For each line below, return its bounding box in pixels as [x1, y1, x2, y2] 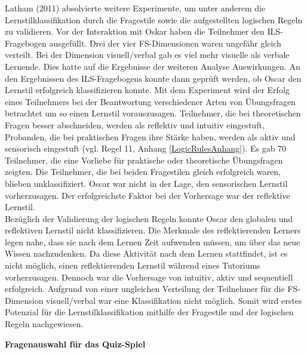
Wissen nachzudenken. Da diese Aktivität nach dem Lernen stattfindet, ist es [5, 247, 288, 260]
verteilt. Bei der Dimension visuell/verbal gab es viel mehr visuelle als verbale [5, 48, 290, 61]
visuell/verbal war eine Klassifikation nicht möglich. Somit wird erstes [46, 294, 302, 306]
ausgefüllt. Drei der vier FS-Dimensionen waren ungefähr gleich [49, 36, 281, 49]
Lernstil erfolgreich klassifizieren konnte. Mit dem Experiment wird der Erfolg [5, 84, 290, 96]
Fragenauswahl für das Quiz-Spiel [5, 337, 146, 350]
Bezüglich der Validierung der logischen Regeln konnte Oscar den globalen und [5, 212, 293, 224]
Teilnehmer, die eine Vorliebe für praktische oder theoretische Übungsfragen [5, 153, 283, 166]
